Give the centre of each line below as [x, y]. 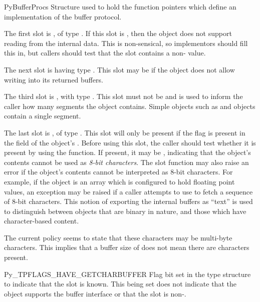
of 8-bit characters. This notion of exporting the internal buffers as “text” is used [128, 201]
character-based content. [42, 221]
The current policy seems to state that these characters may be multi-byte [118, 237]
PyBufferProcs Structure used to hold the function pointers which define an [120, 6]
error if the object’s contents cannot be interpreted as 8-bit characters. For [118, 172]
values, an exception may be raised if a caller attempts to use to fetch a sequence [128, 191]
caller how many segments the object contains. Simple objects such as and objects [130, 106]
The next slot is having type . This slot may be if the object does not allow [119, 69]
